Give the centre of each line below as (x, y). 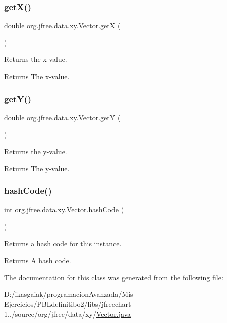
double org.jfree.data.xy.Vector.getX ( (62, 25)
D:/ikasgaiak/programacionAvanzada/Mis (69, 294)
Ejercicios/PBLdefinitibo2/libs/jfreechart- (69, 304)
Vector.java (114, 314)
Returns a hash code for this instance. (63, 243)
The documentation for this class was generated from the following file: (114, 277)
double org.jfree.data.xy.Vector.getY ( (62, 117)
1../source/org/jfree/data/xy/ (50, 314)
